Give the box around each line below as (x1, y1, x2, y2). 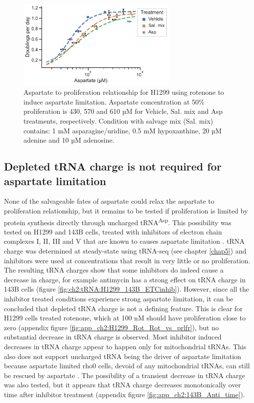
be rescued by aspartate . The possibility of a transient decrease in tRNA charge (4, 370, 245, 380)
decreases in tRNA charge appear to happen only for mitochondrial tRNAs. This (4, 341, 247, 351)
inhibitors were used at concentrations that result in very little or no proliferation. (4, 255, 251, 265)
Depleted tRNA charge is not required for (4, 159, 222, 174)
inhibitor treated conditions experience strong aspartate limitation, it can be (4, 294, 233, 303)
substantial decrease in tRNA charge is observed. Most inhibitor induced (4, 332, 222, 342)
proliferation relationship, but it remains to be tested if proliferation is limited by (4, 206, 248, 215)
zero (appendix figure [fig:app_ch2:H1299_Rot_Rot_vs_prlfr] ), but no (4, 322, 219, 332)
